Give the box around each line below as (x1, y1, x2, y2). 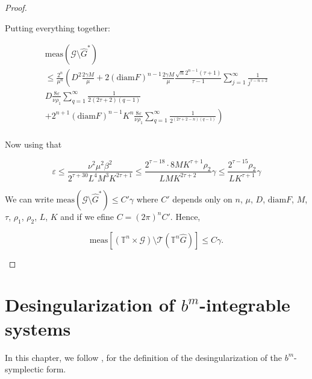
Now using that (5, 137, 62, 150)
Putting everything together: (5, 21, 110, 34)
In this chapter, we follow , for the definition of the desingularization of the (5, 351, 282, 363)
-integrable (199, 292, 290, 317)
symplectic (5, 363, 44, 375)
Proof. (5, 1, 27, 13)
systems (5, 316, 71, 340)
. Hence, (170, 210, 201, 222)
